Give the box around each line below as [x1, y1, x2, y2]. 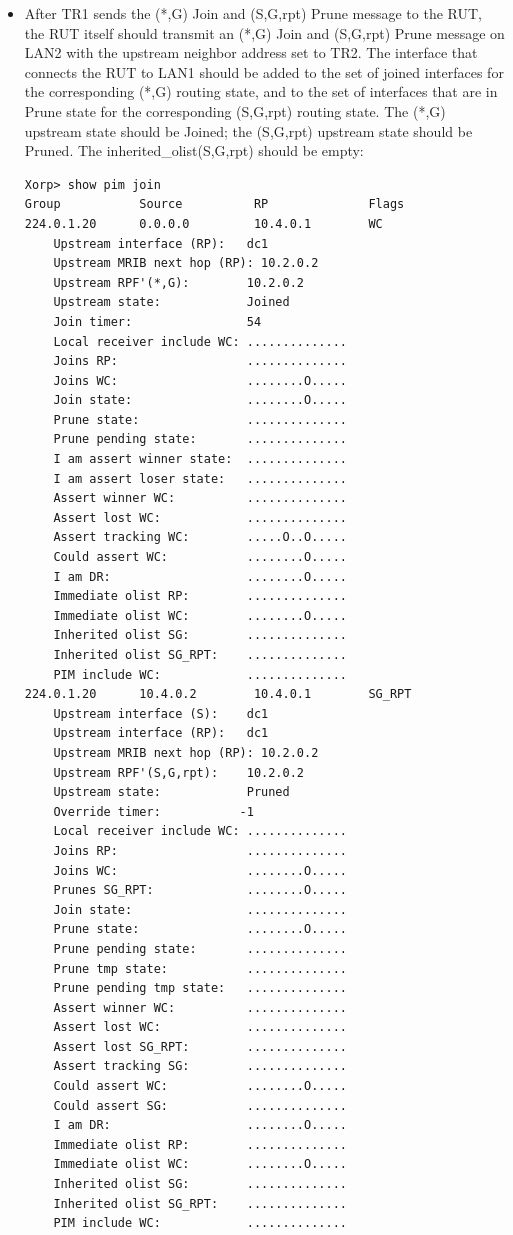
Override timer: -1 [53, 804, 254, 819]
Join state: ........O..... [53, 393, 347, 408]
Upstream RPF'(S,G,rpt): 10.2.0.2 [53, 765, 304, 780]
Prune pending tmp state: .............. [53, 981, 347, 996]
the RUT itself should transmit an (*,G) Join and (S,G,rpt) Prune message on [24, 22, 505, 43]
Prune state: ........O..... [53, 922, 347, 937]
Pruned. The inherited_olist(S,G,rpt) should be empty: [24, 140, 364, 161]
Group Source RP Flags [24, 197, 405, 212]
